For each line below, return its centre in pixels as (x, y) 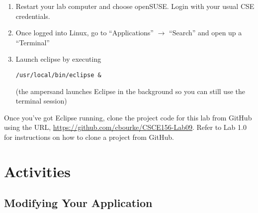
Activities (38, 171)
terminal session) (41, 101)
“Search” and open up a (206, 33)
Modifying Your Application (78, 203)
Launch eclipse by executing (58, 59)
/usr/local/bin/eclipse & (58, 75)
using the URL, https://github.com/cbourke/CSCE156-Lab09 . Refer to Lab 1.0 (125, 127)
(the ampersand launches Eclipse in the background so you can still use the (130, 91)
